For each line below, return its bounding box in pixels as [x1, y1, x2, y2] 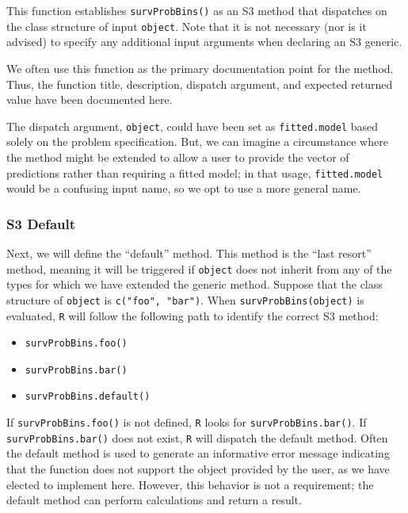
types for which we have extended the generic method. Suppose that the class [6, 276, 383, 293]
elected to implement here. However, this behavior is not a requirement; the [6, 476, 374, 492]
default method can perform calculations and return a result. [6, 492, 302, 508]
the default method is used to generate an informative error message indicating [6, 445, 390, 461]
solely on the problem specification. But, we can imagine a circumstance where [6, 133, 388, 150]
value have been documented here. [6, 91, 173, 108]
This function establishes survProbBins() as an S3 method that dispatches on [6, 2, 387, 18]
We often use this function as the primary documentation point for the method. [6, 59, 394, 76]
